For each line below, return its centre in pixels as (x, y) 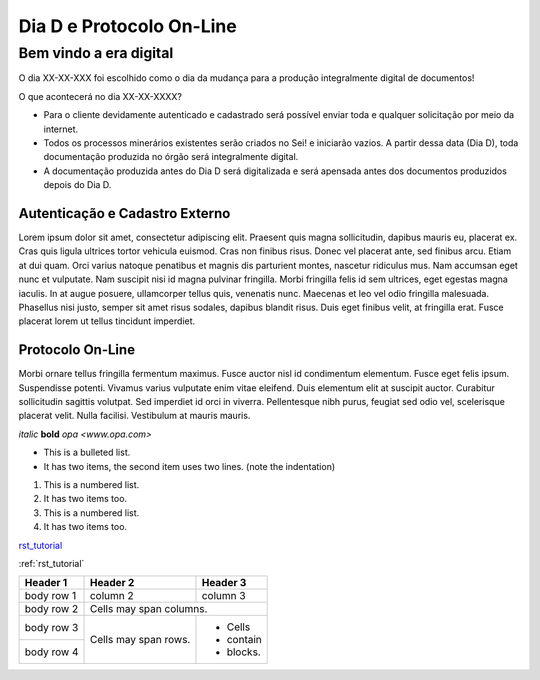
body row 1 (50, 596)
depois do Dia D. (77, 185)
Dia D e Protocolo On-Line (127, 26)
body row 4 (51, 652)
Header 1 (46, 583)
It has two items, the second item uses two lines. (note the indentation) (189, 466)
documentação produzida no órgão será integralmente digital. (171, 157)
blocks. (244, 652)
